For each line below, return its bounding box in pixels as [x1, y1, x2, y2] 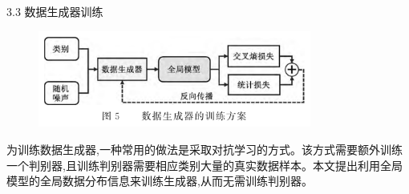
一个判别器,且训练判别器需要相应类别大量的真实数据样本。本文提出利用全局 [6, 156, 403, 173]
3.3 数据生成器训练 [6, 3, 103, 19]
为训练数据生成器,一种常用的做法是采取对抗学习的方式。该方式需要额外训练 [6, 141, 403, 158]
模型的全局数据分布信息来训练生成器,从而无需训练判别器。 [6, 172, 313, 189]
